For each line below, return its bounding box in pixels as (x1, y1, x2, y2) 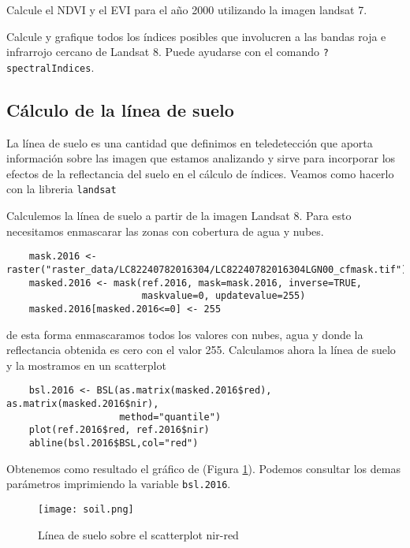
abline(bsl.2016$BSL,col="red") (28, 438, 199, 449)
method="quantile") (119, 411, 222, 423)
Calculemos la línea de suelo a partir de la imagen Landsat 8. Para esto (6, 207, 352, 224)
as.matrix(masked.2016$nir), (6, 398, 159, 410)
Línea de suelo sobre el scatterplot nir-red (38, 526, 239, 542)
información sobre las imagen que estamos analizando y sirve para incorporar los (6, 150, 396, 166)
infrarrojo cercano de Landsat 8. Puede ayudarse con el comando (6, 43, 320, 60)
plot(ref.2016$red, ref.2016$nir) (28, 424, 210, 436)
